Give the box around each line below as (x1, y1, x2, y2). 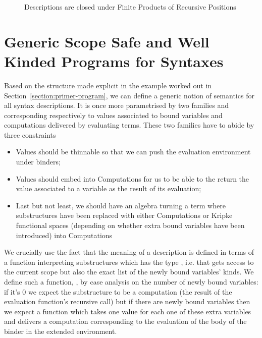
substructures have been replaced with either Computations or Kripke (16, 210, 233, 220)
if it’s (4, 286, 20, 297)
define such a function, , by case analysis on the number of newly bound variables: (4, 276, 258, 287)
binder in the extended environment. (4, 325, 117, 336)
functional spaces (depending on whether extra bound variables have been (16, 220, 245, 231)
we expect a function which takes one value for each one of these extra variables (4, 306, 251, 316)
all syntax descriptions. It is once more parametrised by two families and (4, 100, 229, 110)
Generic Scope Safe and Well (4, 31, 209, 51)
